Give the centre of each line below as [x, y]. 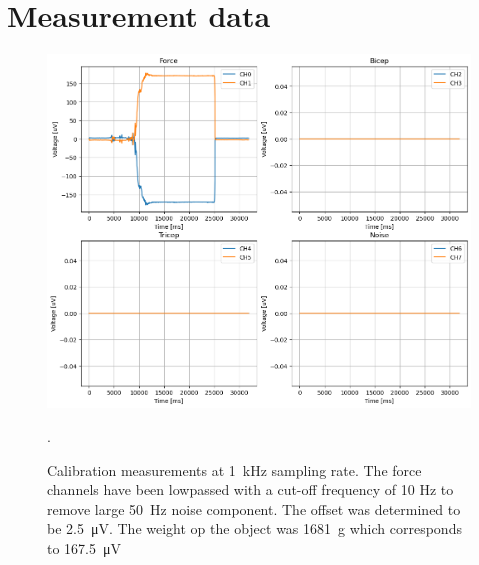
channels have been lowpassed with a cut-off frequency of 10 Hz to [250, 489]
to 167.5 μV [84, 547]
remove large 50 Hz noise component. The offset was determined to [254, 508]
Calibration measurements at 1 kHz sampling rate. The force [234, 469]
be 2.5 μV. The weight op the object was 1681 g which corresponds [254, 528]
